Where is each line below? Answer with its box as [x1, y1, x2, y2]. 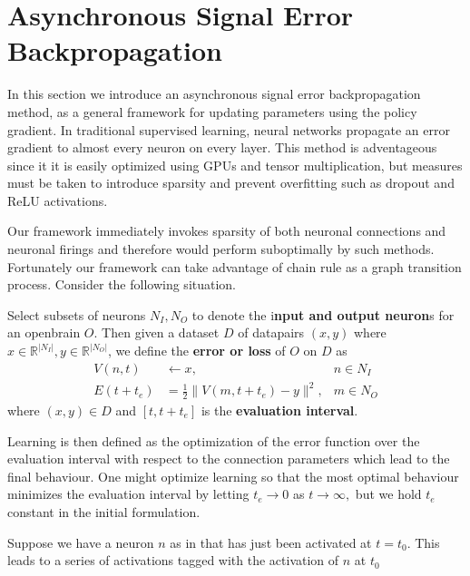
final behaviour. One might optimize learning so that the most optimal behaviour [7, 466, 459, 485]
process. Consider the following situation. [7, 275, 237, 294]
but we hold [355, 484, 422, 503]
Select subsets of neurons [7, 305, 146, 324]
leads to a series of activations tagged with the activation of [7, 551, 339, 570]
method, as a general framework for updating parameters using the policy [7, 102, 417, 121]
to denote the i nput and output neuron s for [191, 305, 455, 324]
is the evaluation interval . [201, 401, 358, 420]
